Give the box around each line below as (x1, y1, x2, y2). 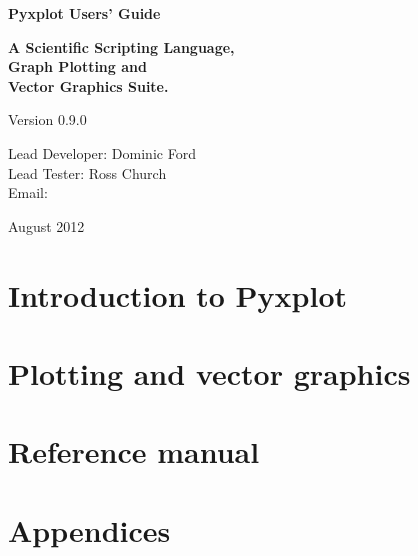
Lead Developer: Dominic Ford (8, 142, 196, 163)
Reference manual (8, 431, 260, 472)
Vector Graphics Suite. (8, 75, 169, 96)
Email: (8, 182, 48, 203)
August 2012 (8, 215, 85, 236)
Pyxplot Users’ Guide (8, 3, 161, 23)
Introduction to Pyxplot (8, 274, 348, 315)
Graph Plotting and (8, 56, 147, 77)
